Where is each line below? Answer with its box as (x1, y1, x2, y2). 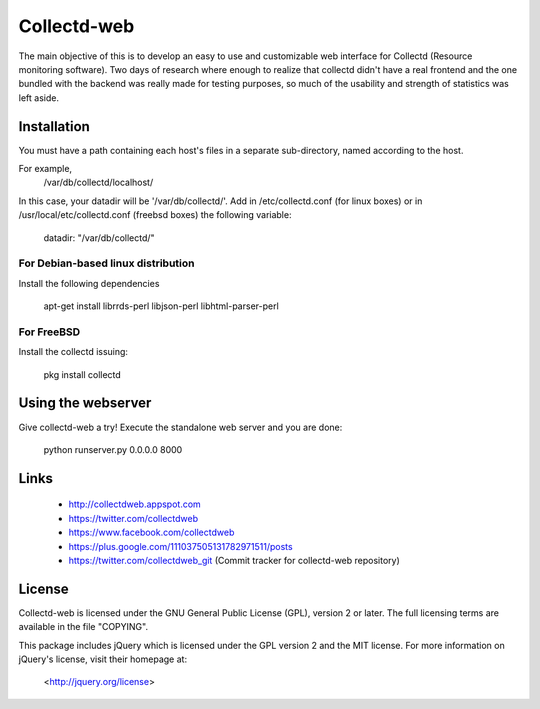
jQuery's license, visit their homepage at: (18, 653, 188, 665)
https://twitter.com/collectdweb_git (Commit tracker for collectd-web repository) (68, 554, 400, 566)
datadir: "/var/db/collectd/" (43, 231, 155, 244)
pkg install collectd (43, 368, 122, 380)
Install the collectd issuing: (18, 346, 129, 358)
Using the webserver (18, 395, 152, 412)
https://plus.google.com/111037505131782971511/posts (68, 540, 294, 552)
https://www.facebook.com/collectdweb (68, 526, 235, 539)
